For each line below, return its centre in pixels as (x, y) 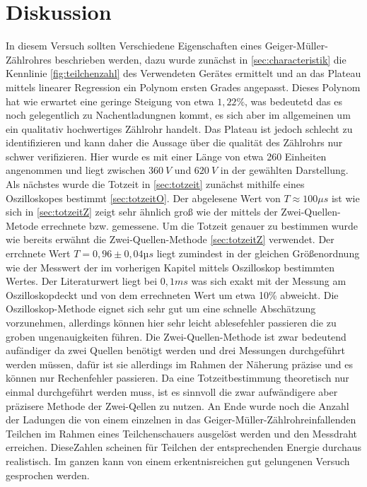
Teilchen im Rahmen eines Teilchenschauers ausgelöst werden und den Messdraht (182, 433)
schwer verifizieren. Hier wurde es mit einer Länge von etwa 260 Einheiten (166, 156)
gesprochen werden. (48, 475)
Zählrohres (29, 59)
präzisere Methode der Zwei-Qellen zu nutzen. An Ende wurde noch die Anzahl (177, 405)
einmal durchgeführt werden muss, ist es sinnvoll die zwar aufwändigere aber (172, 391)
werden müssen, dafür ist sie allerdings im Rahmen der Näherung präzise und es (179, 364)
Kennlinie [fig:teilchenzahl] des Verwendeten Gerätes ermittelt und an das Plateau (183, 73)
